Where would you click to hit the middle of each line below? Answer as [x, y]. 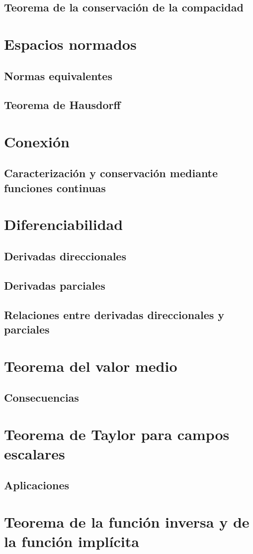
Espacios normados [70, 44]
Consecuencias [42, 397]
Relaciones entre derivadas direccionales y [114, 314]
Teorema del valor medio [91, 366]
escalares [35, 453]
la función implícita [72, 541]
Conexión [37, 141]
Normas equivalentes [58, 75]
